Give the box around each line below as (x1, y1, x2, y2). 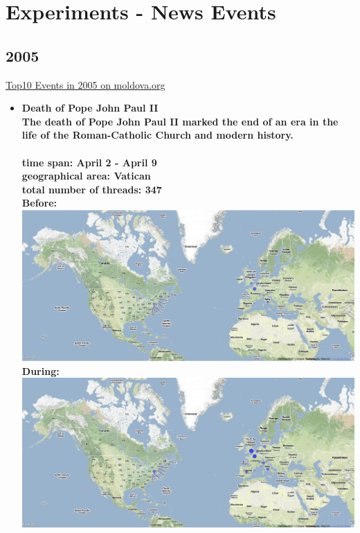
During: (21, 363, 60, 378)
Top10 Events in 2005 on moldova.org (6, 77, 165, 91)
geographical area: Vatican (21, 168, 151, 183)
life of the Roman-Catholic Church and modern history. (21, 128, 294, 142)
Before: (21, 195, 57, 210)
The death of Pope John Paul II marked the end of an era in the (21, 114, 339, 128)
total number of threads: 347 (21, 182, 162, 196)
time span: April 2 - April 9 (21, 155, 157, 169)
